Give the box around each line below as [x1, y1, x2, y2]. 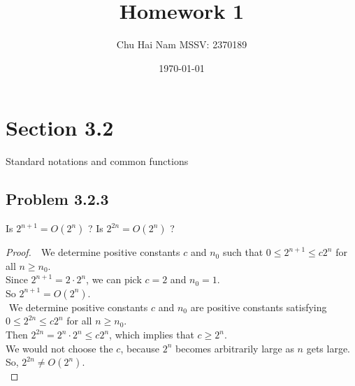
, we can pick [86, 272, 142, 287]
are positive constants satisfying [190, 299, 327, 314]
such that [222, 245, 263, 259]
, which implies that [109, 327, 194, 342]
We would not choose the [6, 341, 113, 355]
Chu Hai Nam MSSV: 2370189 [116, 37, 247, 52]
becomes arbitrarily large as [175, 341, 294, 355]
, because [120, 341, 160, 355]
